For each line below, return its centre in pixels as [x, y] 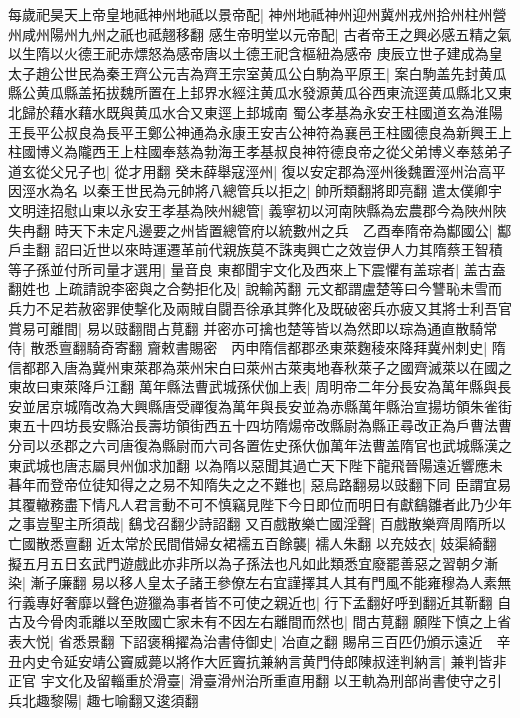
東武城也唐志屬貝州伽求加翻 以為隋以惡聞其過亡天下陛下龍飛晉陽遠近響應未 [255, 464]
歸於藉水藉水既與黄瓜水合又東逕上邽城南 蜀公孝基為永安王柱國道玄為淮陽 [262, 111]
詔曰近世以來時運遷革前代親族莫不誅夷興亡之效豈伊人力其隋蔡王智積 [278, 249]
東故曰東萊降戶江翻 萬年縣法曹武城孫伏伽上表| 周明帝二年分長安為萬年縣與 [253, 386]
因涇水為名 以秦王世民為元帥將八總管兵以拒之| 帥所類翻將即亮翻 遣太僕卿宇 [255, 190]
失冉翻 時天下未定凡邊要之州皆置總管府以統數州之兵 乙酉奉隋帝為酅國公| [250, 229]
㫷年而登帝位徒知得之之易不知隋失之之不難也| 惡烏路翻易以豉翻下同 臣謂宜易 [260, 484]
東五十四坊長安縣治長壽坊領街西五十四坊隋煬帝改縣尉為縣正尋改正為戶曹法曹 [260, 425]
